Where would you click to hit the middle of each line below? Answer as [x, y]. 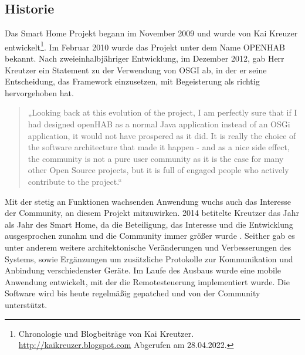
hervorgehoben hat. [39, 92]
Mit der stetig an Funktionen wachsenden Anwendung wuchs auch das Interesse [148, 201]
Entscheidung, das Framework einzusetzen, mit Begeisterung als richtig [132, 81]
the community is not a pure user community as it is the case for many [156, 158]
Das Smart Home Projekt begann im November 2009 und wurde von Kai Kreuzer [151, 33]
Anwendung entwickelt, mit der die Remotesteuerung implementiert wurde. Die [147, 281]
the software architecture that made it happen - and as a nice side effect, [159, 147]
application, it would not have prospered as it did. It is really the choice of [162, 135]
